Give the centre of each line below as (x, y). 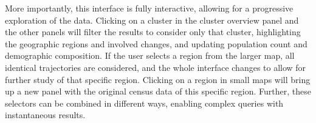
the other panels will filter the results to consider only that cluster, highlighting (153, 32)
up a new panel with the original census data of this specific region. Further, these (158, 91)
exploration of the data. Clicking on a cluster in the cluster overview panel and (152, 20)
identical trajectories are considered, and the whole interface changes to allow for (156, 67)
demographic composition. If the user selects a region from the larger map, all (150, 55)
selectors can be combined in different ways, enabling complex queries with (144, 103)
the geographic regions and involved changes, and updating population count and (156, 43)
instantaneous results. (45, 115)
